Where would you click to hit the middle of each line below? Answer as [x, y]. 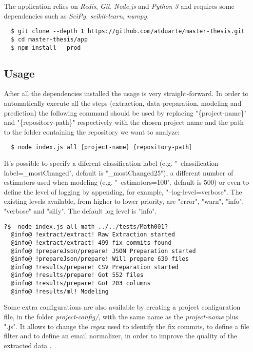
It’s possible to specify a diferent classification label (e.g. [88, 163]
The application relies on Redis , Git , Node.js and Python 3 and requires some [119, 6]
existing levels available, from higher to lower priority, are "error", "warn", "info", [124, 201]
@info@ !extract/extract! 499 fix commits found [91, 243]
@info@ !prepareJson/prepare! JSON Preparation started [103, 251]
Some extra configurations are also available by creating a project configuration [122, 307]
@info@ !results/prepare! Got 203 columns [81, 284]
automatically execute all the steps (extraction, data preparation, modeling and [123, 103]
